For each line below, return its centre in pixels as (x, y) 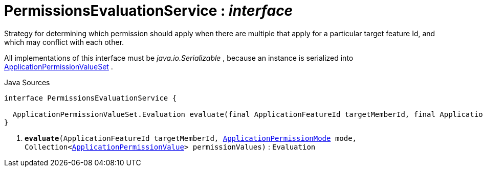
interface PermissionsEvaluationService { (91, 98)
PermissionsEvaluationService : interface (149, 11)
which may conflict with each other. (64, 42)
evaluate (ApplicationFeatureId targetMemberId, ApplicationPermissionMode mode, (191, 138)
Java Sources (27, 82)
